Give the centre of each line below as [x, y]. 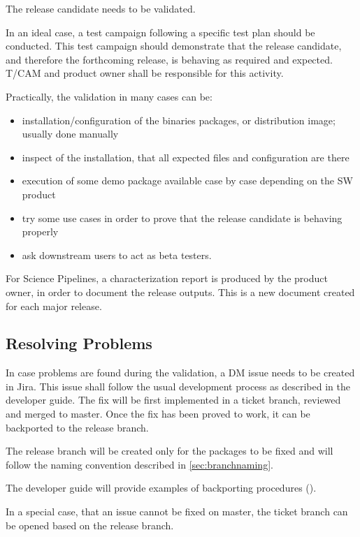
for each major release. [54, 306]
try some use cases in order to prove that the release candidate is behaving [182, 218]
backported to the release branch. [77, 427]
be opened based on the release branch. [90, 525]
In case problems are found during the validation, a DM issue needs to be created [180, 373]
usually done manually [70, 134]
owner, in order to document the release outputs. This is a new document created [180, 292]
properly [40, 231]
